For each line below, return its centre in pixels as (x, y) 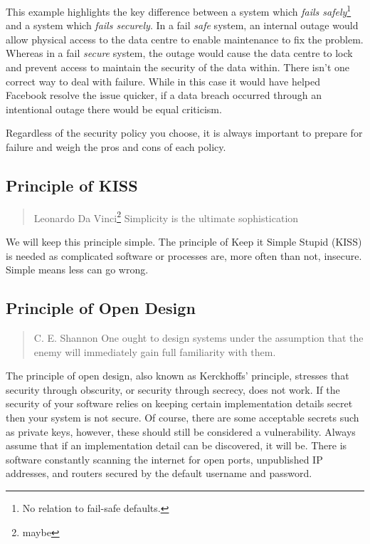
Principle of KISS (72, 185)
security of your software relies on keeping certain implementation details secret (179, 403)
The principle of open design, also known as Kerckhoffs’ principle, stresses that (178, 376)
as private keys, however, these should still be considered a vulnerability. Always (181, 431)
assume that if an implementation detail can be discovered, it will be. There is (176, 445)
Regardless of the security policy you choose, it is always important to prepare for (184, 133)
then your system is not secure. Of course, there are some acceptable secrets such (183, 417)
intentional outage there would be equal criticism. (114, 109)
